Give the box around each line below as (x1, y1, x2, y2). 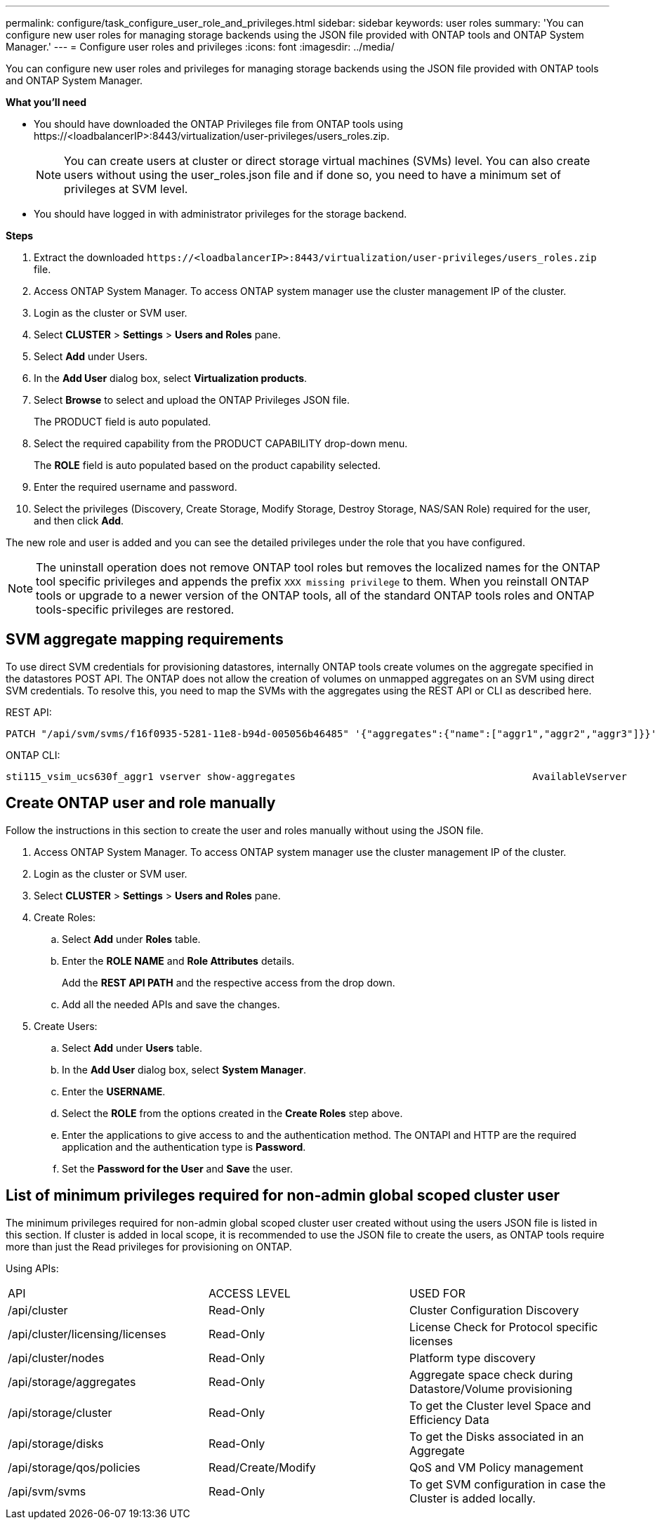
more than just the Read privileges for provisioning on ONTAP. (6, 1240, 292, 1253)
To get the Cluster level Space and (409, 1398, 591, 1413)
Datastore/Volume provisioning (409, 1381, 572, 1396)
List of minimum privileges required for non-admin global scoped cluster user (6, 1187, 560, 1205)
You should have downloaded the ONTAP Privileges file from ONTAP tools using (34, 118, 403, 130)
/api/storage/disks (8, 1436, 104, 1451)
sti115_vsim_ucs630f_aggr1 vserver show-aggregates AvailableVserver (6, 770, 628, 782)
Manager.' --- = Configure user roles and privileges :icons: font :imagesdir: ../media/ (6, 41, 395, 53)
